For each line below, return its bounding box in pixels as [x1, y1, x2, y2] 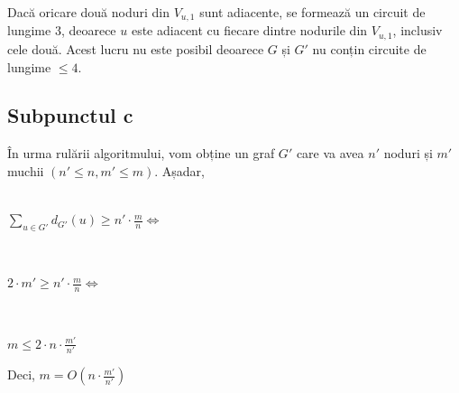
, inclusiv [392, 21, 443, 40]
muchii [7, 161, 44, 180]
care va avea [296, 144, 364, 163]
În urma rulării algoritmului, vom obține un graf [7, 144, 275, 163]
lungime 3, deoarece [7, 21, 116, 40]
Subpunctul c [7, 101, 133, 129]
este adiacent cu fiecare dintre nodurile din [131, 21, 368, 40]
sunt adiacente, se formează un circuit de [199, 3, 426, 21]
